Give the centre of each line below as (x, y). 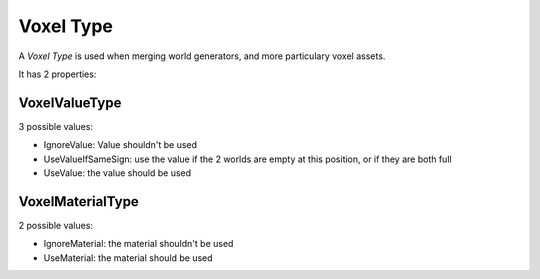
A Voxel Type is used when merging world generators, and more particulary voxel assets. (202, 56)
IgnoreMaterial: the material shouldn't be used (138, 244)
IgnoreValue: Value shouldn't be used (120, 145)
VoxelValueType (70, 102)
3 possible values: (56, 126)
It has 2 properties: (57, 74)
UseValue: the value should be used (117, 173)
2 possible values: (56, 225)
